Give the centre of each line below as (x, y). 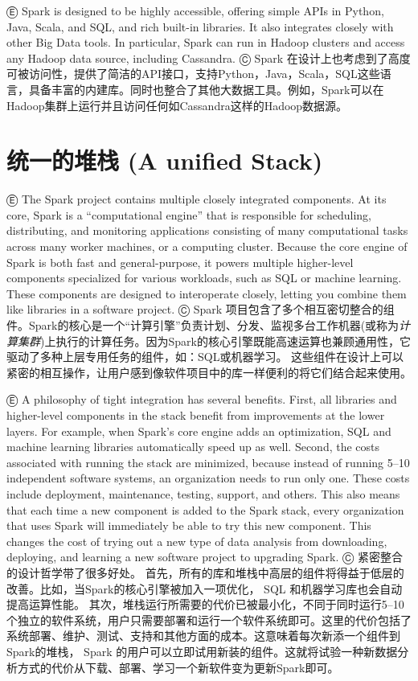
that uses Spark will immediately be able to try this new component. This (189, 525)
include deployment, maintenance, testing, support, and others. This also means (203, 493)
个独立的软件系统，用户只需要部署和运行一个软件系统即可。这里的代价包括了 (209, 619)
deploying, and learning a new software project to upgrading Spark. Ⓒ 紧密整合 (205, 557)
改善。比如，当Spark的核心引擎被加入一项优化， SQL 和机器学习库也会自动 (205, 588)
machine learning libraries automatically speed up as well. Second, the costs (193, 447)
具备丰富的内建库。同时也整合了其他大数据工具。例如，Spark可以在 (206, 89)
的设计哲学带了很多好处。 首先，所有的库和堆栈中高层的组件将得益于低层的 (205, 572)
